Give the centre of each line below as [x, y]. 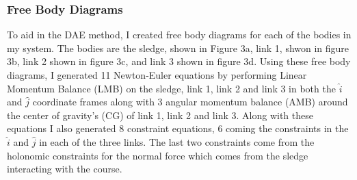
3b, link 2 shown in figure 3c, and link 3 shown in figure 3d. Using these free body [179, 61]
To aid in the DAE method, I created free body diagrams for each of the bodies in [179, 35]
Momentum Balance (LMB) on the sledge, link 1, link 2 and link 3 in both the [171, 88]
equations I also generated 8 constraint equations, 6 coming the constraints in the [178, 128]
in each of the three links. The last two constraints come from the [177, 141]
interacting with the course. [65, 169]
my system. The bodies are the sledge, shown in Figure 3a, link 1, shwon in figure [178, 48]
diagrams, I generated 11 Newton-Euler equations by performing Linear [157, 75]
